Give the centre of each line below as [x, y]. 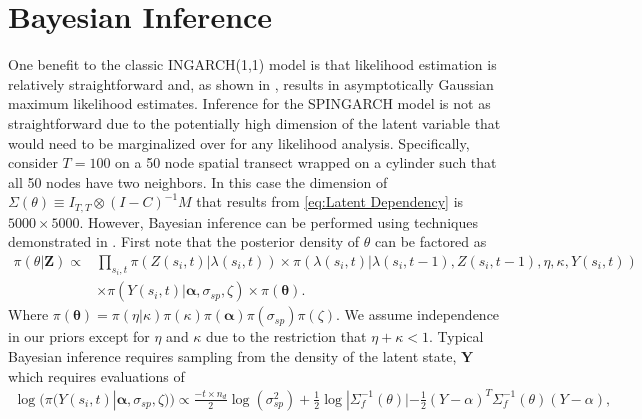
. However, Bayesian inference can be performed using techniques [278, 221]
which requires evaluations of [96, 375]
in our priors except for [79, 336]
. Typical [456, 336]
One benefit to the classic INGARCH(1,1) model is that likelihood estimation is [252, 64]
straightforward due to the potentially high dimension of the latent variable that [254, 122]
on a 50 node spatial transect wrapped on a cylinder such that [306, 162]
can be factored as [430, 241]
